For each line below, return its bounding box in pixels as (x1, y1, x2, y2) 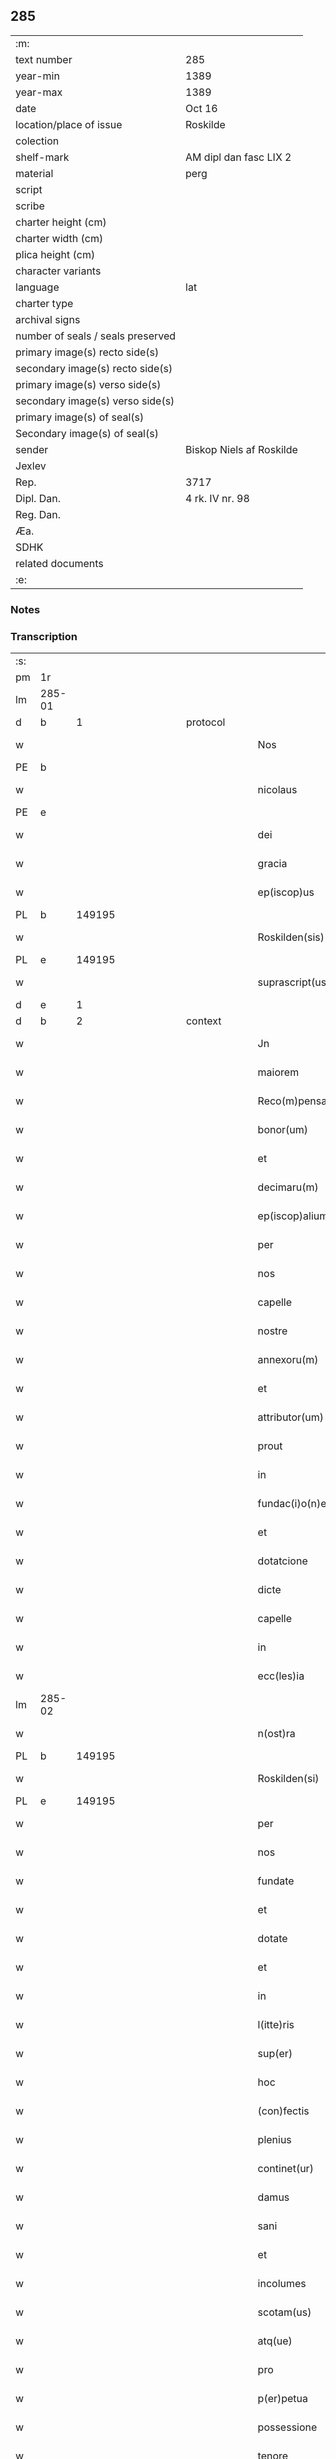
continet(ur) (257, 2162, 314, 2176)
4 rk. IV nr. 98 (185, 491, 250, 505)
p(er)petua (257, 2392, 309, 2406)
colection (15, 134, 60, 148)
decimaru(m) (257, 1180, 319, 1194)
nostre (257, 1324, 288, 1338)
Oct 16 (185, 101, 218, 115)
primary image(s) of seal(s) (15, 410, 145, 424)
